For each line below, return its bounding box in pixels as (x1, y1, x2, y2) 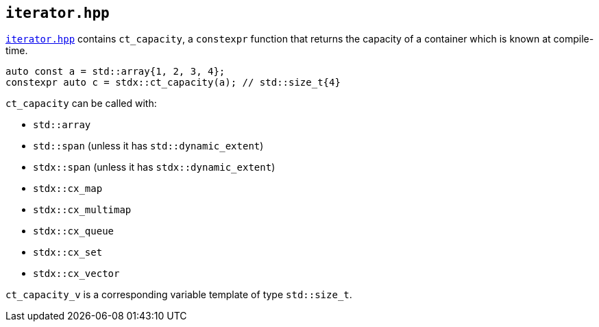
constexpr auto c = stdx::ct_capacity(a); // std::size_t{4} (5, 77, 341, 88)
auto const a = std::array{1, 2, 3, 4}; (5, 66, 225, 77)
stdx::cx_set (33, 247, 103, 258)
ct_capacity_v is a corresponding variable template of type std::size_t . (5, 289, 352, 301)
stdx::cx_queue (33, 226, 114, 237)
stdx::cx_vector (33, 268, 120, 280)
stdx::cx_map (33, 183, 103, 195)
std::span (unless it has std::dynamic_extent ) (33, 140, 264, 152)
